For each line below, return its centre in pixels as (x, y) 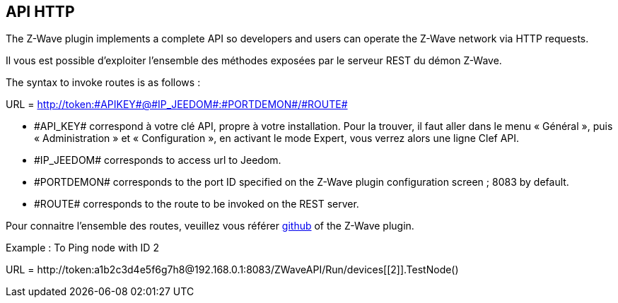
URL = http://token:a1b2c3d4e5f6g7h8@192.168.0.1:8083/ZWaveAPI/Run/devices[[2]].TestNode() (232, 270)
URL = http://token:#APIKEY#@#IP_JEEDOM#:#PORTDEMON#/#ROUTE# (177, 105)
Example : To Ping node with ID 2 (82, 248)
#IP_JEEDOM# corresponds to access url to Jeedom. (158, 160)
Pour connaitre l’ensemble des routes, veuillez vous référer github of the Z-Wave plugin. (210, 226)
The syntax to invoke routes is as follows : (103, 83)
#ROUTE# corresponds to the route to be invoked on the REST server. (197, 204)
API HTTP (40, 12)
